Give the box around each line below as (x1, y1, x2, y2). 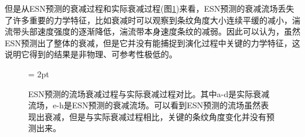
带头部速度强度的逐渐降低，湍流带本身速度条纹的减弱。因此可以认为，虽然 (12, 25, 300, 37)
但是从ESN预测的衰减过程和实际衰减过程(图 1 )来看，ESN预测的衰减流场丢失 (5, 2, 294, 14)
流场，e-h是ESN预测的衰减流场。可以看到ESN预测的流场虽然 (28, 99, 261, 111)
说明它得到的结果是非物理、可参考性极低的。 (5, 48, 177, 60)
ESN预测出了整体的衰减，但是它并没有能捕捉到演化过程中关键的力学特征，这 (5, 36, 300, 49)
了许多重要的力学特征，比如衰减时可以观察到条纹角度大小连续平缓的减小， (5, 13, 292, 26)
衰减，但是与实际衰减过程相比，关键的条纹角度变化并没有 (44, 110, 266, 122)
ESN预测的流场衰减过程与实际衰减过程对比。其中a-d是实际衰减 (28, 87, 270, 100)
